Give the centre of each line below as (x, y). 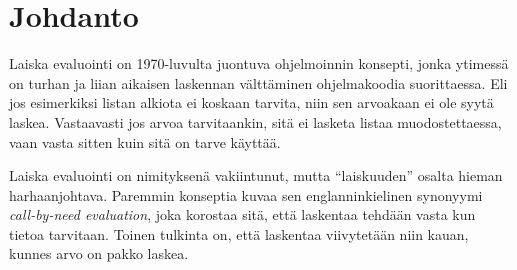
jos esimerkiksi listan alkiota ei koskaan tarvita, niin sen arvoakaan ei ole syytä (251, 102)
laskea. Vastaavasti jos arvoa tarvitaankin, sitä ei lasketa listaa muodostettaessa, (255, 121)
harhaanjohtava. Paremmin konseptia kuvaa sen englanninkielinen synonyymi (246, 194)
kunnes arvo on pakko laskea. (99, 253)
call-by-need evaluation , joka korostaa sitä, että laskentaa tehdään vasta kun (242, 214)
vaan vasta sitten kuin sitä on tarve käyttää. (145, 141)
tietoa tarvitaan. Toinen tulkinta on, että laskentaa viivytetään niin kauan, (239, 233)
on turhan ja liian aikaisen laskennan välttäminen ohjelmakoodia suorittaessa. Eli (258, 82)
